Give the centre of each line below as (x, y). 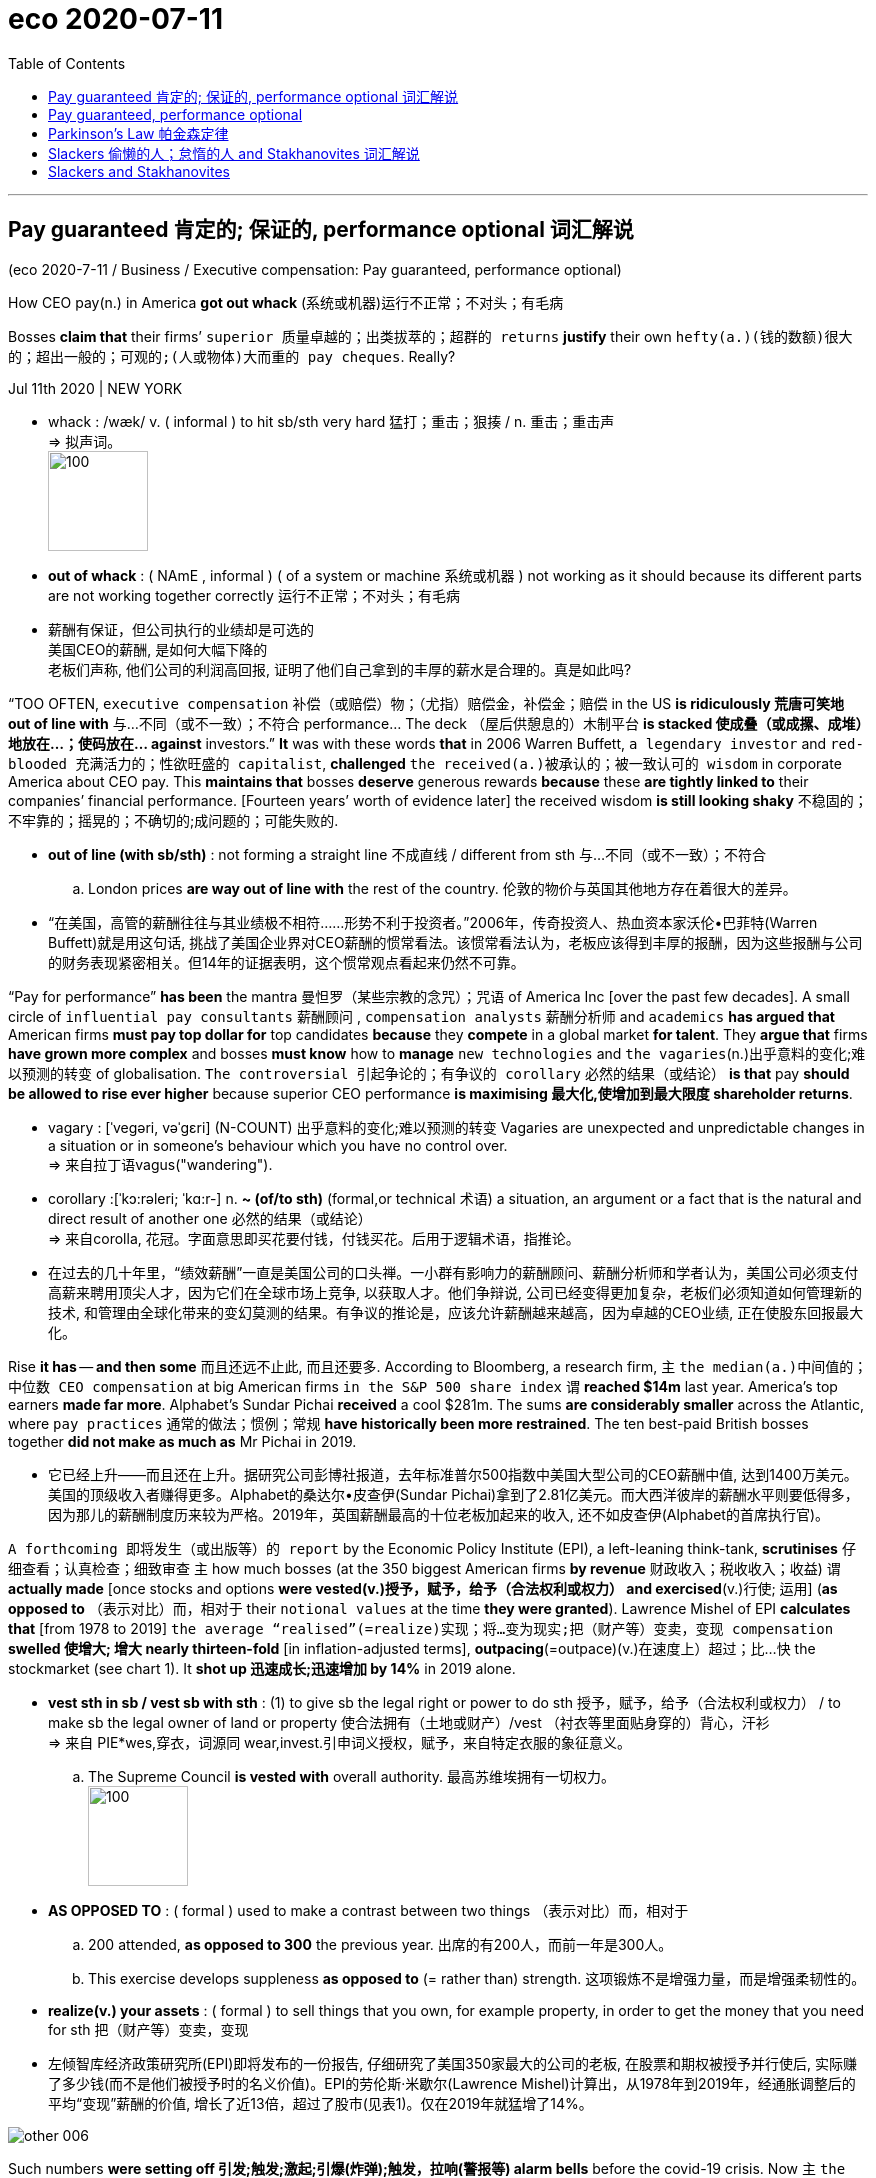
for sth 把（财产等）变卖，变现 (148, 2029)
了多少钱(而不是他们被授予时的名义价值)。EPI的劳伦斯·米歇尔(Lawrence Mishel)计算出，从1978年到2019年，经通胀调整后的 (452, 2083)
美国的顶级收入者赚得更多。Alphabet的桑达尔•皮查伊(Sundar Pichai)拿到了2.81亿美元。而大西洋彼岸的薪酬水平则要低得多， (453, 1494)
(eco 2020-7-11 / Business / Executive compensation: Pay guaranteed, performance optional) (315, 269)
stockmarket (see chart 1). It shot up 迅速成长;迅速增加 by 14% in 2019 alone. (262, 1668)
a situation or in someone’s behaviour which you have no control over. (278, 1145)
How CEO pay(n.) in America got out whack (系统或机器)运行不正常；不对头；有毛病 (286, 302)
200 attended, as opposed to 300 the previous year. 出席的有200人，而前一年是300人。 (380, 1944)
